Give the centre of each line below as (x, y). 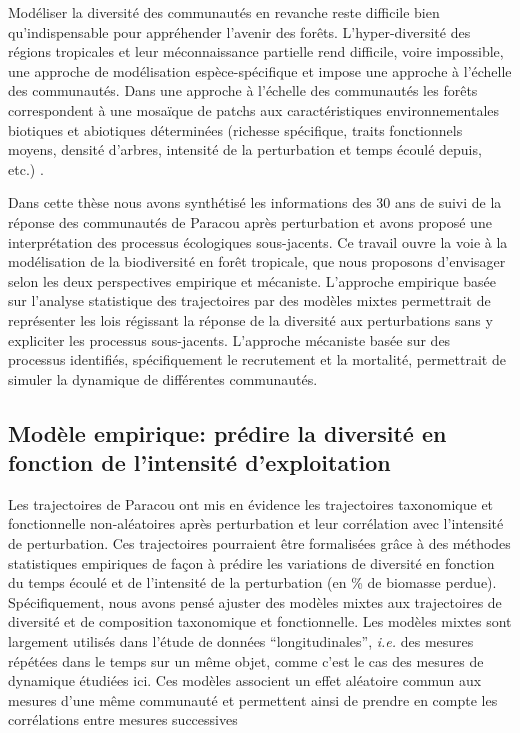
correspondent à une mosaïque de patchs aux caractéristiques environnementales (254, 109)
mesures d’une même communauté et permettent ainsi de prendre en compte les (253, 699)
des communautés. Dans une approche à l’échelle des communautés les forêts (243, 90)
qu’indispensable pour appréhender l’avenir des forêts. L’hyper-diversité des (239, 31)
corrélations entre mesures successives (123, 719)
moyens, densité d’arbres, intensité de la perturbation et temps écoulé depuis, (245, 149)
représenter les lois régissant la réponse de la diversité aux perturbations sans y (250, 319)
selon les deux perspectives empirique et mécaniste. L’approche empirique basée (252, 280)
